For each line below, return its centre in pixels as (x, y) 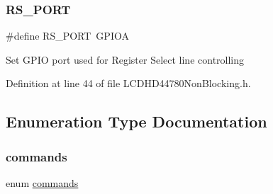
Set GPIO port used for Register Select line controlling (125, 59)
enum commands (42, 183)
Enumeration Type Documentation (136, 121)
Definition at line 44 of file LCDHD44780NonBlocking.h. (128, 83)
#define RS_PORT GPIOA (67, 36)
